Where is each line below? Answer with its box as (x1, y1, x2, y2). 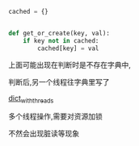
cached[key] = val (37, 44, 99, 52)
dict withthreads (8, 93, 54, 105)
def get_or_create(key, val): (8, 29, 111, 37)
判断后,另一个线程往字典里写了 (8, 77, 111, 86)
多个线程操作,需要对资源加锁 (8, 111, 103, 121)
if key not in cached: (23, 36, 99, 44)
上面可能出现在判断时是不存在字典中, (8, 60, 132, 69)
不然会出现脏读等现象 (8, 129, 79, 139)
